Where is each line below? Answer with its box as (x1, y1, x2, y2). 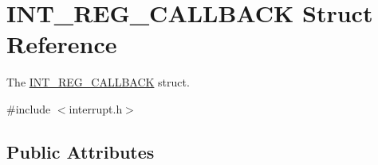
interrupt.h (69, 100, 123, 117)
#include (6, 100, 51, 117)
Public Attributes (6, 139, 155, 163)
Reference (6, 28, 117, 60)
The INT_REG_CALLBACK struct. (6, 74, 190, 90)
